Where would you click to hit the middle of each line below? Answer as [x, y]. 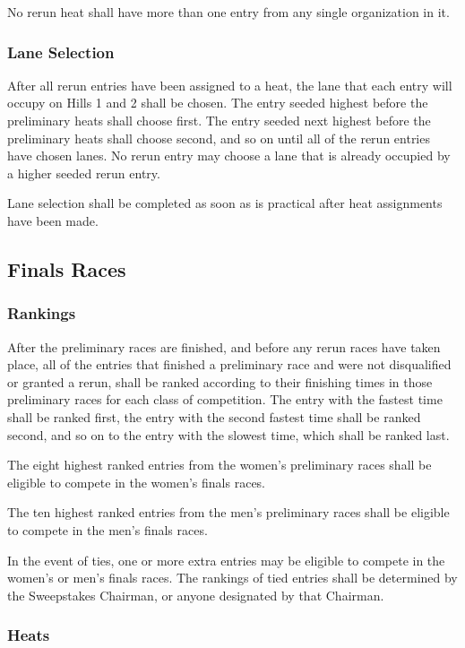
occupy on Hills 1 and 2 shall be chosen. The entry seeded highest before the [218, 103]
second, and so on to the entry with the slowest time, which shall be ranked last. [228, 434]
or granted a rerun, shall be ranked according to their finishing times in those [220, 381]
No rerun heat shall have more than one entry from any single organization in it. [228, 12]
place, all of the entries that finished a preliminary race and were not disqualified [229, 364]
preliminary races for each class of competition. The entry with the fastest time [225, 399]
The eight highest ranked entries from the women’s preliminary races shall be [220, 465]
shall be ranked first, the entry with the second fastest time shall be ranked [214, 416]
